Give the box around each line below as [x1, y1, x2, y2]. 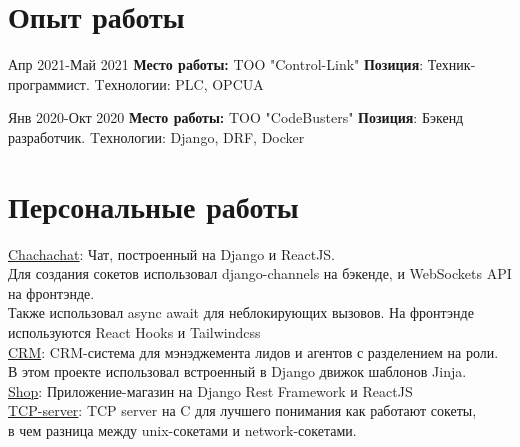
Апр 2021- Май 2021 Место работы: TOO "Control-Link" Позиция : [8, 54, 424, 75]
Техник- [427, 54, 476, 75]
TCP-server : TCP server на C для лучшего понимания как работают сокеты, [8, 400, 477, 421]
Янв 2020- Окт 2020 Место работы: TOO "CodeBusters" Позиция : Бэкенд [8, 107, 464, 128]
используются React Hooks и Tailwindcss [8, 322, 261, 342]
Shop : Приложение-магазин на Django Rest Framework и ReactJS [8, 380, 413, 401]
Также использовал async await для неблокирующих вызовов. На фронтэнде [8, 302, 474, 323]
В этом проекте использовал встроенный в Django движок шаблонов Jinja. [8, 361, 467, 382]
